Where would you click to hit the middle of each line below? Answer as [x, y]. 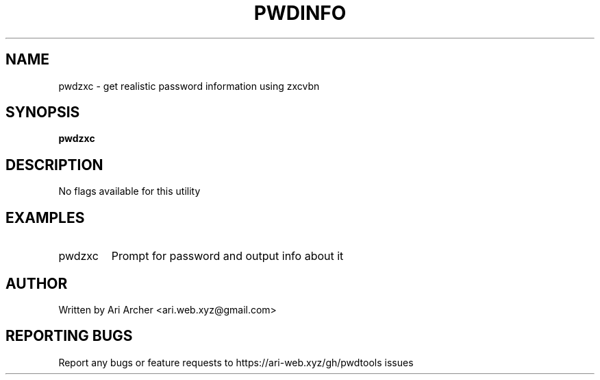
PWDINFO [300, 13]
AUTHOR [37, 283]
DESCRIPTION [54, 165]
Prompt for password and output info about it [227, 256]
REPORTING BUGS [69, 336]
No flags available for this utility [129, 191]
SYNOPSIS [43, 112]
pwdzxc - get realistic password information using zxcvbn [189, 86]
